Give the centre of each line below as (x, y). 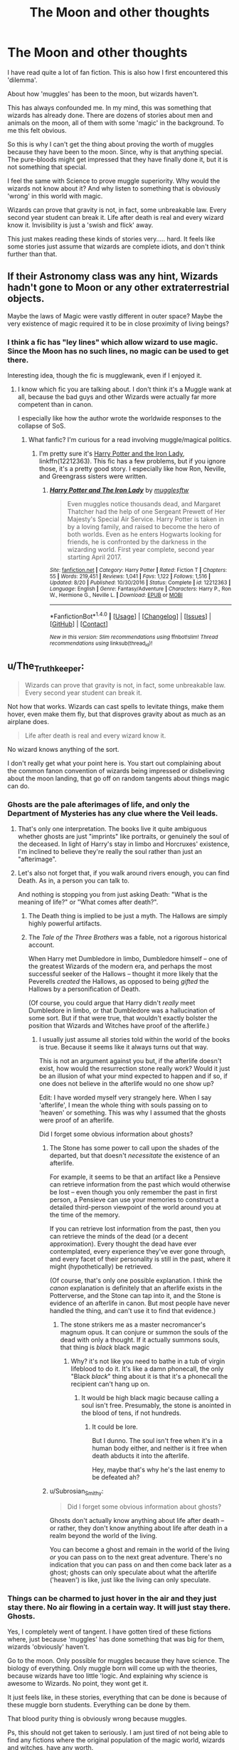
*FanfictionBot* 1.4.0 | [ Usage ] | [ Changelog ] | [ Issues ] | (131, 616)
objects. (26, 299)
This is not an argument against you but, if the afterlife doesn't (130, 1061)
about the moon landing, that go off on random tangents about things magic (118, 778)
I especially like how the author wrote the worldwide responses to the (119, 418)
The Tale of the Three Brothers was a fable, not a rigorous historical (128, 937)
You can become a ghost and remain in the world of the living (139, 1549)
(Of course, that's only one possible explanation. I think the (136, 1281)
